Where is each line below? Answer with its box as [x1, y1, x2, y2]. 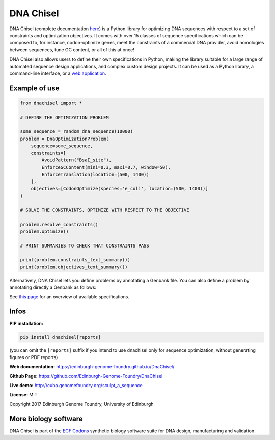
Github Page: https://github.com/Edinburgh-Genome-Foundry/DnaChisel [9, 373, 163, 379]
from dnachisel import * [20, 100, 82, 106]
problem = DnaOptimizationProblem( [20, 135, 109, 142]
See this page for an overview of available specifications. [9, 293, 130, 300]
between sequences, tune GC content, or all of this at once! [9, 46, 135, 53]
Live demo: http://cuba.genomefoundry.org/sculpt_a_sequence [9, 382, 143, 389]
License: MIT [9, 392, 38, 398]
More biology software [9, 414, 84, 423]
